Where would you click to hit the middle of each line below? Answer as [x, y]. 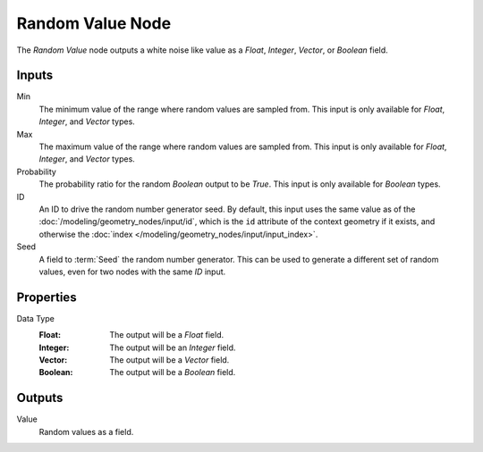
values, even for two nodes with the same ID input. [132, 272]
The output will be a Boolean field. [173, 372]
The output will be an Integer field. [173, 347]
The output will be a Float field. [166, 335]
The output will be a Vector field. [169, 360]
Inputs [35, 75]
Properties [47, 297]
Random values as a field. [86, 431]
